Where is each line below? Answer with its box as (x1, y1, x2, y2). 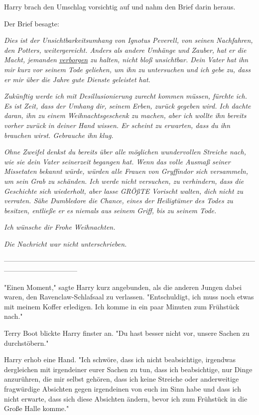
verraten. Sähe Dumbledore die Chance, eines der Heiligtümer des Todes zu (4, 195, 233, 206)
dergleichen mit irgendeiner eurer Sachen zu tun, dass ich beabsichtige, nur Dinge (4, 364, 253, 374)
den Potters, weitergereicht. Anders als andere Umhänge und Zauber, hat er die (4, 44, 247, 55)
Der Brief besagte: (4, 18, 59, 28)
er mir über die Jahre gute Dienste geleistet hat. (4, 74, 150, 84)
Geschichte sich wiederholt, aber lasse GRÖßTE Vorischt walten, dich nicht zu (4, 185, 243, 196)
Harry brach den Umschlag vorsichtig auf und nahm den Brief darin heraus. (4, 1, 236, 11)
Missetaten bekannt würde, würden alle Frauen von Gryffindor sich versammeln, (4, 166, 249, 176)
